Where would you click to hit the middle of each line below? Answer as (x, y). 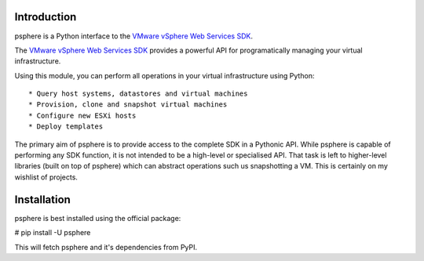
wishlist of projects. (46, 177)
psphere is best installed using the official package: (98, 218)
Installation (42, 199)
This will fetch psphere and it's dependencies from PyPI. (106, 247)
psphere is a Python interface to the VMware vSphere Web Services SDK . (133, 36)
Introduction (46, 17)
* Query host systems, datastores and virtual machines (138, 94)
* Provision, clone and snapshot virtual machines (128, 105)
